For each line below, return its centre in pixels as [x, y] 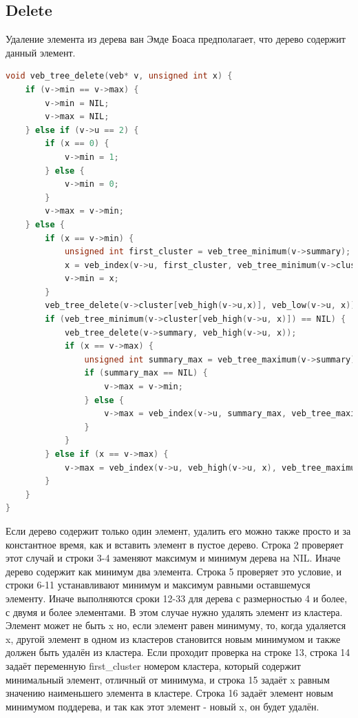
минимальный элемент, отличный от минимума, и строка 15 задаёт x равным [168, 679]
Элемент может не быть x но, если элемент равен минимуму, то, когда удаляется [176, 625]
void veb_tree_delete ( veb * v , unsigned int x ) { [119, 76]
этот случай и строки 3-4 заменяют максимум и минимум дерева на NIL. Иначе [173, 558]
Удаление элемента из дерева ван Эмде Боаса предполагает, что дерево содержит [176, 39]
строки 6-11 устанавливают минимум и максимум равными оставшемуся [158, 585]
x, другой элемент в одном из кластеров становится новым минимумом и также [173, 638]
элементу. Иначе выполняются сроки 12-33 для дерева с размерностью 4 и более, [177, 598]
